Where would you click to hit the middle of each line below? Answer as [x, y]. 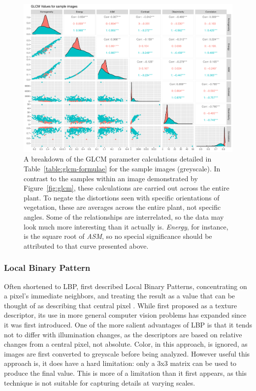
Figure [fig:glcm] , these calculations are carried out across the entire [127, 188]
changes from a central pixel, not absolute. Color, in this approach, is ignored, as [126, 344]
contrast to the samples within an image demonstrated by [111, 178]
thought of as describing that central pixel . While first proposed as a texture [121, 305]
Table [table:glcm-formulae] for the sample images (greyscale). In [122, 169]
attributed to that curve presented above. [86, 245]
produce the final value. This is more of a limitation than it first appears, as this [125, 373]
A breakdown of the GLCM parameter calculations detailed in [118, 159]
